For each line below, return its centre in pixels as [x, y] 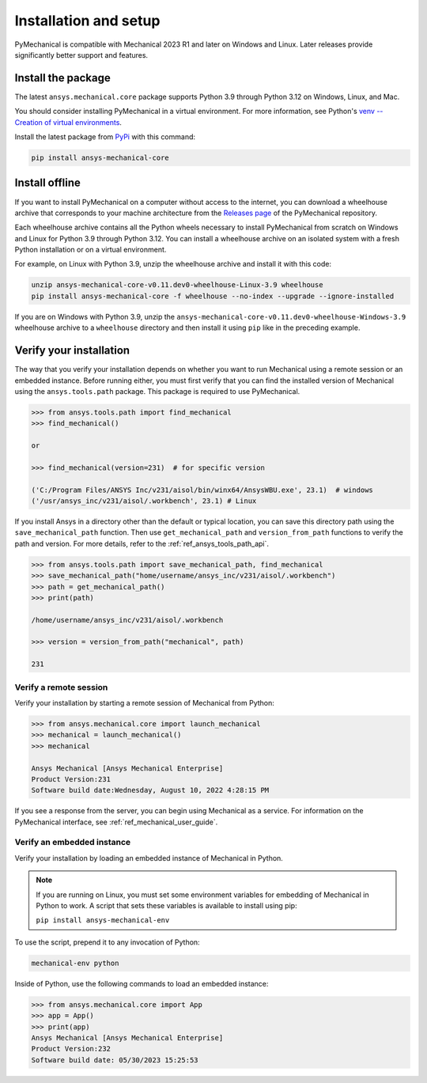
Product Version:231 [71, 779]
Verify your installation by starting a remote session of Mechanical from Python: [144, 703]
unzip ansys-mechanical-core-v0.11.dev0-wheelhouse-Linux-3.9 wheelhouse [177, 285]
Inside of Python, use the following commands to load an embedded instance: [142, 983]
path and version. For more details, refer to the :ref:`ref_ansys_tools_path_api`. [142, 543]
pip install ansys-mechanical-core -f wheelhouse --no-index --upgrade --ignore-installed [213, 296]
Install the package [62, 78]
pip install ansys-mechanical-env [103, 920]
